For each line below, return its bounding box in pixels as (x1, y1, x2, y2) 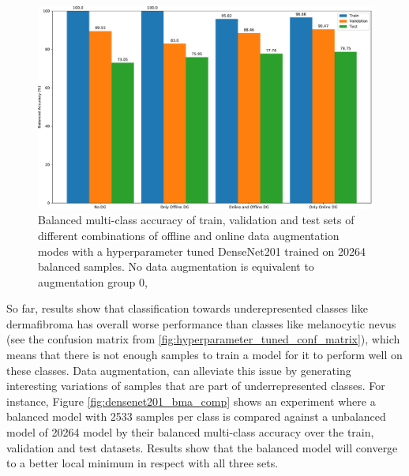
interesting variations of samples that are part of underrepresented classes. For (6, 377, 385, 394)
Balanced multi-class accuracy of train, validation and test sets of (38, 212, 355, 228)
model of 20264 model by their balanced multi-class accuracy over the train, (6, 424, 374, 440)
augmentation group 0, (38, 273, 148, 290)
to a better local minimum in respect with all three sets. (6, 455, 279, 471)
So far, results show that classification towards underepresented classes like (6, 300, 368, 317)
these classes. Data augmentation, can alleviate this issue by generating (6, 362, 351, 378)
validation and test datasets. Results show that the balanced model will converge (6, 439, 398, 455)
